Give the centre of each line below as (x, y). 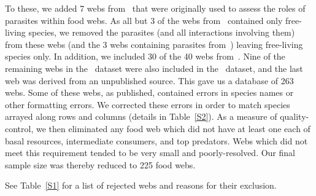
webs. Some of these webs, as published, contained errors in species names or (149, 92)
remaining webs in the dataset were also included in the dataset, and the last (154, 68)
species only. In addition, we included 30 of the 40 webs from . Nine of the (145, 56)
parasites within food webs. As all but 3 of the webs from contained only (144, 20)
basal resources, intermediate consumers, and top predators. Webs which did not (156, 140)
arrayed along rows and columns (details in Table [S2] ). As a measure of (141, 116)
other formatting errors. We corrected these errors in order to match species (148, 104)
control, (19, 128)
